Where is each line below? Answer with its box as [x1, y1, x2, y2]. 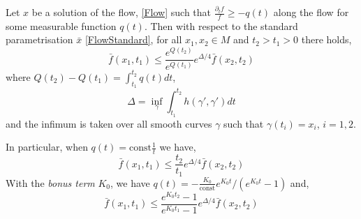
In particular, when [6, 139, 88, 154]
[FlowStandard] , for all [84, 32, 182, 47]
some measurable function [6, 18, 117, 33]
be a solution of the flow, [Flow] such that [31, 5, 212, 19]
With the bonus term [6, 175, 95, 190]
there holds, [301, 32, 352, 47]
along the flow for [273, 5, 349, 19]
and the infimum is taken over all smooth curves [6, 116, 212, 130]
